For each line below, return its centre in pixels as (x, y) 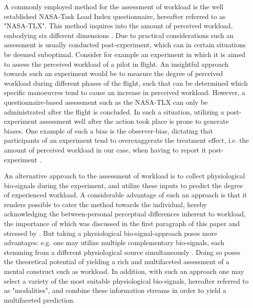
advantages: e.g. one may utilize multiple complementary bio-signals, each (114, 242)
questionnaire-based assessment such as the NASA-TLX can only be (106, 102)
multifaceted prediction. (40, 299)
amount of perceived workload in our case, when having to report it (105, 149)
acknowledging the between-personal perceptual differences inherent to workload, (125, 214)
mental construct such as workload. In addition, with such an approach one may (124, 271)
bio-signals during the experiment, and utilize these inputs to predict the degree (124, 185)
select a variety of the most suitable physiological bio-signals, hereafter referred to (126, 280)
